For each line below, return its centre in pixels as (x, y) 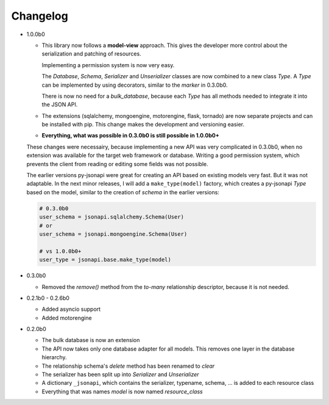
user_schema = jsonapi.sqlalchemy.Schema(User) (111, 217)
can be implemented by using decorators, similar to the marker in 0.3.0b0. (135, 85)
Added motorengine (67, 318)
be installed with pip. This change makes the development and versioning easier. (143, 125)
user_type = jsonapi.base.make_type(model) (105, 260)
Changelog (40, 16)
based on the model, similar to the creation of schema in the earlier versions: (123, 192)
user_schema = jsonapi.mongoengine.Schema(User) (113, 234)
